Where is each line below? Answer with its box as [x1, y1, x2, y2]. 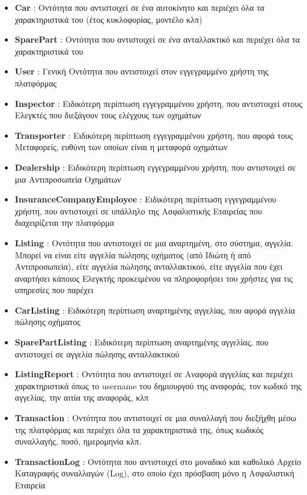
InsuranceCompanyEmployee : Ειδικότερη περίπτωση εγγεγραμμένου [14, 193, 276, 205]
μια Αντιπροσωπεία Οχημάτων [14, 172, 121, 185]
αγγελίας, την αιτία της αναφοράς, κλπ [14, 391, 149, 404]
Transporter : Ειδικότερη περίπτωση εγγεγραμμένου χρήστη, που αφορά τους [14, 129, 293, 141]
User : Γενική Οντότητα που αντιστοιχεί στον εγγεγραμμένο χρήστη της [14, 65, 269, 77]
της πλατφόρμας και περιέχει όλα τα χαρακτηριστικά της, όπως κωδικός [14, 423, 264, 436]
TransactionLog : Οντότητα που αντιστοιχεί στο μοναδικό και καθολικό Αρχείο [14, 455, 302, 467]
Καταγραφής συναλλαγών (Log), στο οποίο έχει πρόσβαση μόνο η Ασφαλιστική [14, 467, 294, 479]
